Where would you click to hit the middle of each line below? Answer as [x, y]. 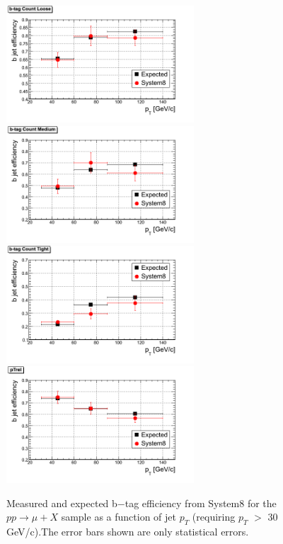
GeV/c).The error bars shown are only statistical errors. [128, 532]
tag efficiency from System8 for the [201, 503]
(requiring [214, 517]
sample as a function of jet [119, 517]
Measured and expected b [62, 503]
